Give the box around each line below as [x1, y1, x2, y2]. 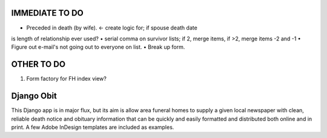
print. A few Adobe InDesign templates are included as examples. [11, 124, 174, 131]
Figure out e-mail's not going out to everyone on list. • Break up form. [11, 43, 185, 51]
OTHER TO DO [11, 59, 66, 69]
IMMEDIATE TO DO [11, 8, 84, 18]
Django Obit [11, 91, 58, 101]
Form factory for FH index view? [26, 75, 107, 83]
